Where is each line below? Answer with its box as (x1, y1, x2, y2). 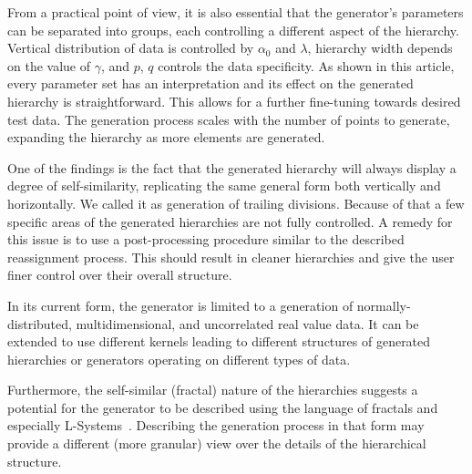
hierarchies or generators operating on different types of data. (7, 349, 351, 368)
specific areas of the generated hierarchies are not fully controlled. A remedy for (7, 211, 453, 231)
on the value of (7, 56, 90, 75)
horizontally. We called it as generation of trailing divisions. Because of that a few (7, 193, 465, 212)
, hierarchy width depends (307, 38, 453, 57)
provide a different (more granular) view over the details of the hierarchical (7, 434, 426, 453)
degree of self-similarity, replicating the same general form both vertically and (7, 176, 441, 195)
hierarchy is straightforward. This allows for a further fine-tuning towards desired (7, 91, 461, 110)
